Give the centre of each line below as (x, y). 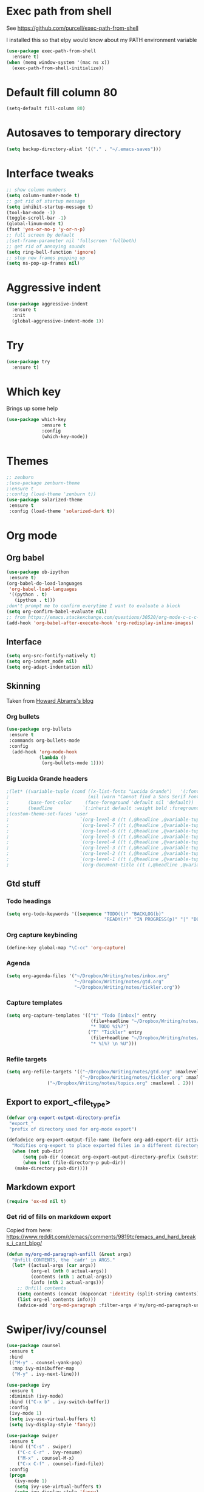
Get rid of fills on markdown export (59, 1217)
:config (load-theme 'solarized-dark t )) (62, 511)
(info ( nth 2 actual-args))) (67, 1283)
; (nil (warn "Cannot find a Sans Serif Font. (104, 797)
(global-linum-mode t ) (35, 224)
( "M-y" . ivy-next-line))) (46, 1374)
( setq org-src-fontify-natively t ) (51, 656)
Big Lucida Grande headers (47, 779)
